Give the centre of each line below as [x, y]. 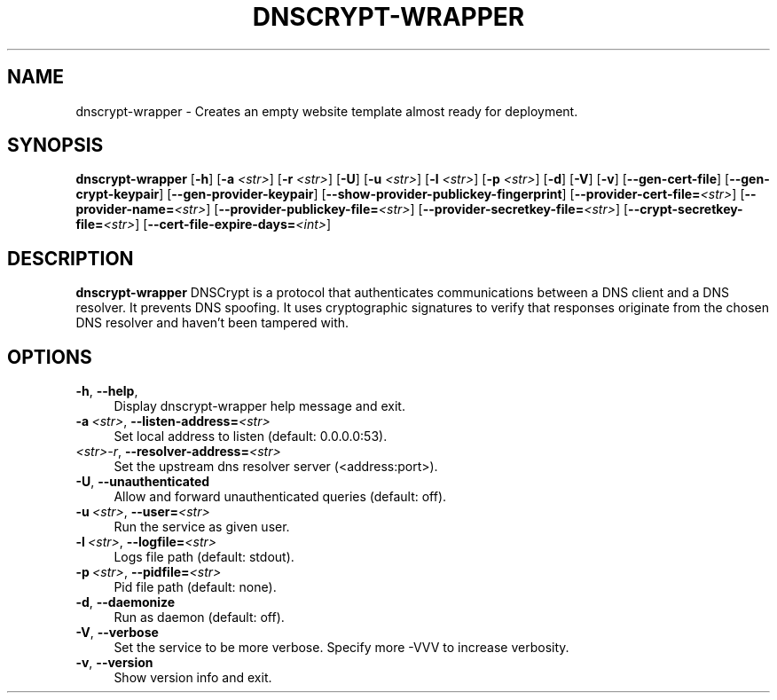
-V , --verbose [117, 633]
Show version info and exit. [193, 678]
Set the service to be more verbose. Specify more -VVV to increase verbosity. [341, 648]
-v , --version [114, 663]
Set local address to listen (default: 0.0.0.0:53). [251, 437]
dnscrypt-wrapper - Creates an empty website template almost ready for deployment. [327, 111]
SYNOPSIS [55, 146]
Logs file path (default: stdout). [204, 557]
